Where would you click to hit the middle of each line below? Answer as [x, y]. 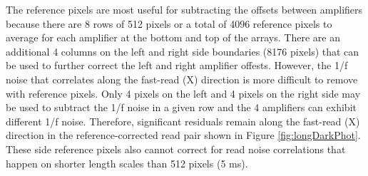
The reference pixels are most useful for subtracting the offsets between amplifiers [184, 9]
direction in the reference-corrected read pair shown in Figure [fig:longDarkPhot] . [183, 135]
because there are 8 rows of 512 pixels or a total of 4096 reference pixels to [169, 23]
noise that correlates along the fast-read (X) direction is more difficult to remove [182, 79]
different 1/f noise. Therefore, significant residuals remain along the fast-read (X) [183, 121]
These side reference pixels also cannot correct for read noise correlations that [176, 149]
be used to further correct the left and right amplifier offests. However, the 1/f [177, 65]
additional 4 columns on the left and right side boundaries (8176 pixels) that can [183, 51]
